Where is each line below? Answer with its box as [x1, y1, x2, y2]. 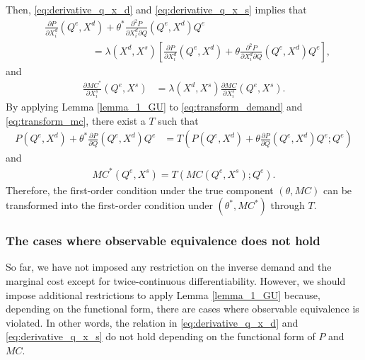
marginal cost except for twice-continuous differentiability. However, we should [6, 273, 346, 288]
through [270, 198, 305, 213]
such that [158, 113, 199, 128]
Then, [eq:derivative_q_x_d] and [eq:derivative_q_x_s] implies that [6, 2, 307, 16]
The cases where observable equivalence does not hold [6, 232, 320, 249]
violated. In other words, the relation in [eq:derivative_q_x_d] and [6, 315, 299, 330]
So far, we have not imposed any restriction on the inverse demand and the [6, 259, 332, 274]
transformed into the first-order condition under [6, 198, 213, 213]
